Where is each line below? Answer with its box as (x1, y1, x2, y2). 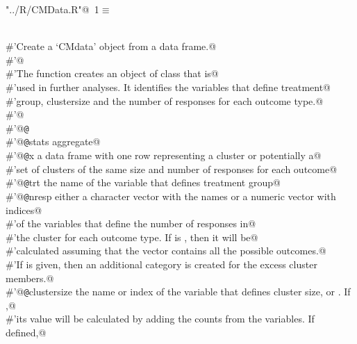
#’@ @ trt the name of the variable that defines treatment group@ (6, 175, 281, 190)
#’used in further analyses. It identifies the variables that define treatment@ (6, 79, 331, 94)
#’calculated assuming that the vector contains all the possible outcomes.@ (6, 243, 326, 258)
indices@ (6, 202, 42, 217)
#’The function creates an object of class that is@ (6, 66, 219, 81)
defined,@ (6, 325, 47, 340)
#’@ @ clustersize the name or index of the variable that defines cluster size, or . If (6, 284, 351, 299)
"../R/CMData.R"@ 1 (6, 2, 99, 16)
